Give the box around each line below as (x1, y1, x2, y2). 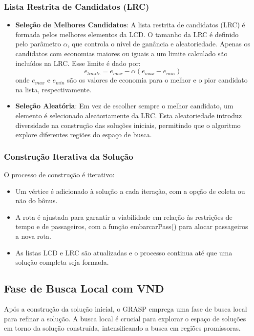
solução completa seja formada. (15, 257, 109, 267)
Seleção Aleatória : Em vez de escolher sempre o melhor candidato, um (15, 101, 233, 111)
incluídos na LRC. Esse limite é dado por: (15, 58, 141, 68)
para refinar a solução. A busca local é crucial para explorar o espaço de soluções (4, 313, 246, 323)
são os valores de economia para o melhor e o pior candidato (67, 75, 248, 85)
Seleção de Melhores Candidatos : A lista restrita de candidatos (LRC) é (15, 20, 245, 30)
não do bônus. (15, 195, 58, 206)
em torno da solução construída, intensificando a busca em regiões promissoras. (4, 323, 241, 333)
